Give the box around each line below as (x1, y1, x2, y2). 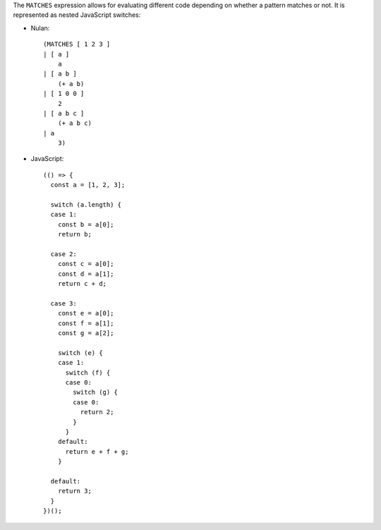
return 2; (80, 408, 114, 416)
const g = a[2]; (57, 329, 114, 337)
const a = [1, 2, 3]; (50, 181, 126, 189)
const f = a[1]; (57, 319, 114, 327)
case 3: (50, 299, 77, 307)
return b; (57, 230, 92, 239)
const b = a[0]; (57, 220, 114, 229)
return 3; (57, 487, 92, 495)
